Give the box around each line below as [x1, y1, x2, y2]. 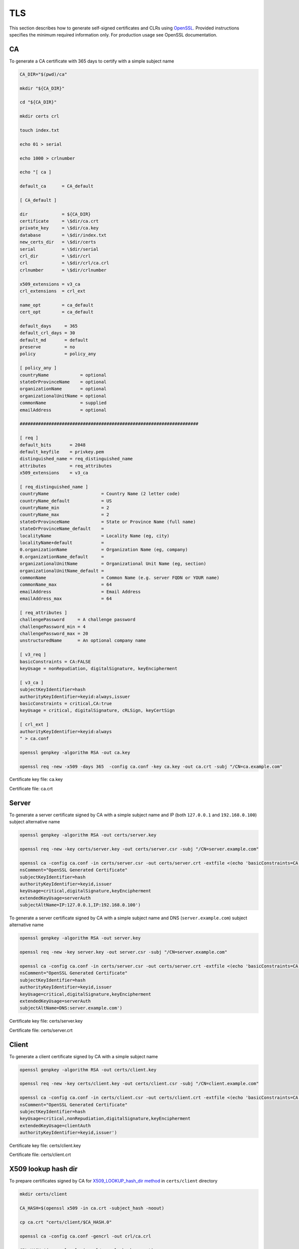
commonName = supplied [19, 400, 107, 406]
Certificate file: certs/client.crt [9, 1152, 71, 1158]
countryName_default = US [19, 498, 112, 504]
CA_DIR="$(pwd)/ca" [19, 71, 67, 77]
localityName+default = [19, 540, 104, 546]
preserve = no [19, 344, 75, 350]
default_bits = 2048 [19, 442, 86, 448]
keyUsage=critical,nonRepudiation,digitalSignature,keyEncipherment [19, 1116, 191, 1122]
